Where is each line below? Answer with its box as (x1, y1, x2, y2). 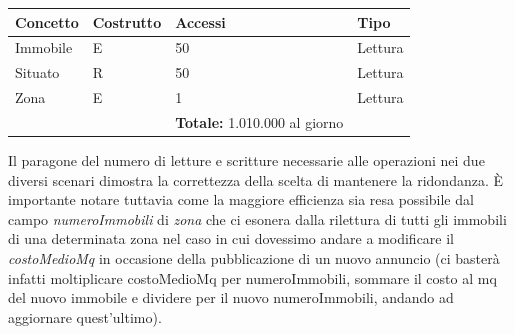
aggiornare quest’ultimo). (8, 306, 162, 327)
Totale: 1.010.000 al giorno (175, 111, 344, 132)
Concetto (15, 11, 79, 32)
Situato (15, 62, 60, 83)
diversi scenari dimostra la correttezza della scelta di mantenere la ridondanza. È (8, 169, 504, 190)
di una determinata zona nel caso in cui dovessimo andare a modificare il (8, 228, 454, 249)
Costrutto (92, 11, 162, 32)
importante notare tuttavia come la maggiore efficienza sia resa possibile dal (8, 189, 474, 210)
